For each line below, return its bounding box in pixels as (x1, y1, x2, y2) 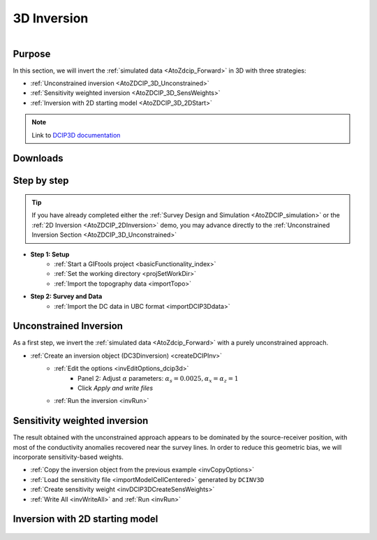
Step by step (13, 175, 69, 187)
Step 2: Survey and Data (30, 292, 103, 300)
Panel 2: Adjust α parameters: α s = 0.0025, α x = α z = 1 (77, 374, 239, 384)
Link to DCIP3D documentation (31, 131, 121, 139)
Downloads (13, 152, 64, 164)
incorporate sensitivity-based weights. (13, 453, 124, 461)
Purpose (13, 48, 51, 59)
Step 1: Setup (30, 250, 70, 258)
